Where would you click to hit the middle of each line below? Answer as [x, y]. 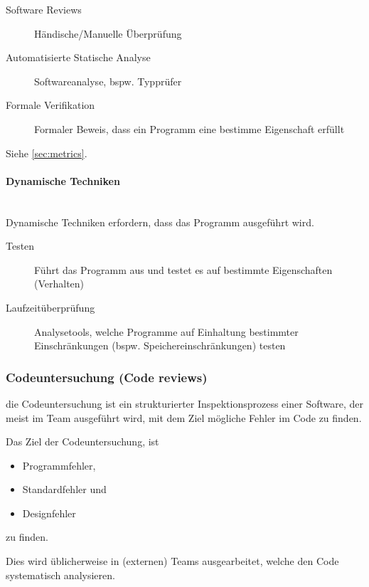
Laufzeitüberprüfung [50, 307]
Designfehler [49, 513]
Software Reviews [44, 9]
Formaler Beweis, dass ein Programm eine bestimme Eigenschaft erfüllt [189, 128]
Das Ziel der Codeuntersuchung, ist [82, 441]
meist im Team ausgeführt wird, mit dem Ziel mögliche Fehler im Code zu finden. [184, 417]
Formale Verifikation [50, 105]
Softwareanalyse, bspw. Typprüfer [108, 81]
